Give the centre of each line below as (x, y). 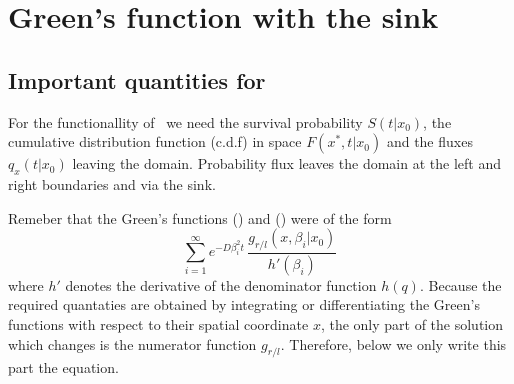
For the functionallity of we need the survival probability (185, 121)
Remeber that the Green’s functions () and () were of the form (200, 217)
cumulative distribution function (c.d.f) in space (155, 141)
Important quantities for (137, 79)
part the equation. (63, 367)
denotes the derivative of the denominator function (221, 284)
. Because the (460, 284)
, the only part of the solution (412, 324)
